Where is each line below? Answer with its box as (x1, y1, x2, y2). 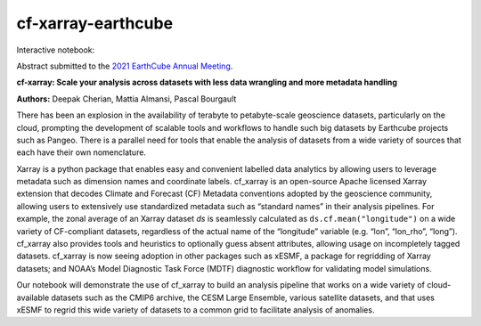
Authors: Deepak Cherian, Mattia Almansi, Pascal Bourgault (16, 94, 237, 104)
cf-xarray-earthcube (16, 13, 174, 33)
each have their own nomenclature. (16, 147, 147, 158)
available (16, 292, 50, 303)
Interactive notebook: (16, 45, 95, 55)
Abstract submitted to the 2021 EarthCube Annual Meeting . (16, 61, 233, 71)
